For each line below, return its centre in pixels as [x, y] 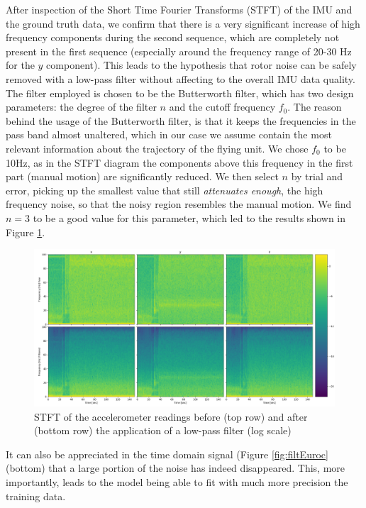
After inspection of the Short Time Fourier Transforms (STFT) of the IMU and [179, 9]
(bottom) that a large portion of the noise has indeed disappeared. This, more [176, 468]
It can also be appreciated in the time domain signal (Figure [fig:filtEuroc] [167, 454]
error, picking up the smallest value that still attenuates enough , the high [165, 190]
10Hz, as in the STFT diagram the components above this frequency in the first [179, 162]
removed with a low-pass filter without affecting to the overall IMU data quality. [181, 78]
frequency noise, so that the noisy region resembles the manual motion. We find [179, 204]
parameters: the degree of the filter [81, 107]
